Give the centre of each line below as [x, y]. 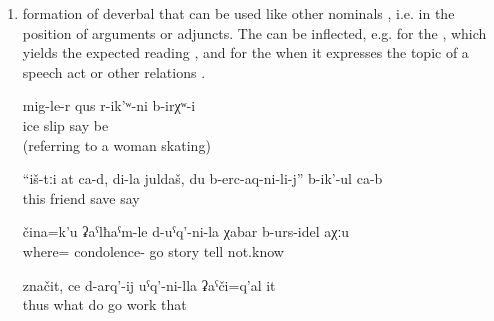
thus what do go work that [104, 304]
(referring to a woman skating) [116, 144]
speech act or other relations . [114, 71]
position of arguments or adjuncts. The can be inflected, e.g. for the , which [254, 32]
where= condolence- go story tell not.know [153, 250]
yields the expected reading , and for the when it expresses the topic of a [245, 52]
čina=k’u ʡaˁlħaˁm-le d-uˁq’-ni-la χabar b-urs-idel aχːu [186, 231]
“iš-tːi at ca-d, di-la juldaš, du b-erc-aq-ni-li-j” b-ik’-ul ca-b [202, 178]
